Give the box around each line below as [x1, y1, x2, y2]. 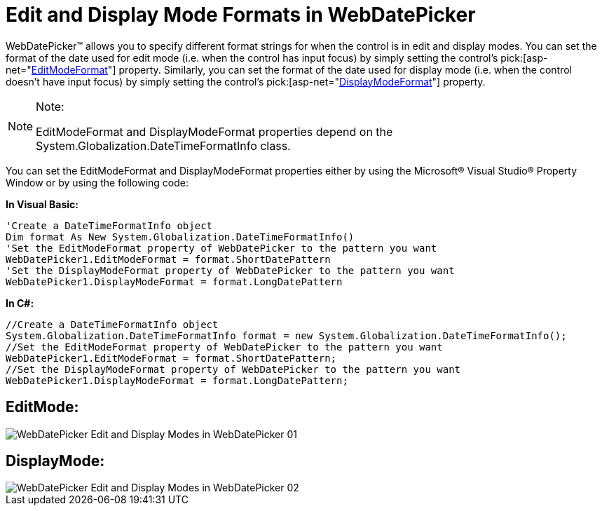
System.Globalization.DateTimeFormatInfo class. [36, 138, 291, 153]
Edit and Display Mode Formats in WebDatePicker [6, 3, 476, 27]
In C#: [6, 297, 34, 309]
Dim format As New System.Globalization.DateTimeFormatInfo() [6, 231, 355, 243]
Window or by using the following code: [6, 176, 189, 189]
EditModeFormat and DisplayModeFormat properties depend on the [36, 124, 393, 139]
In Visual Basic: [6, 198, 78, 210]
